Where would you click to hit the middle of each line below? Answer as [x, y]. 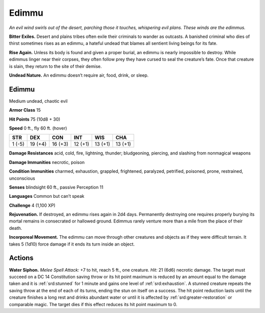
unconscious [22, 178]
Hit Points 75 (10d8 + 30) [35, 119]
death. [15, 228]
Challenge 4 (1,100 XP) [32, 205]
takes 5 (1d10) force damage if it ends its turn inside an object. [72, 244]
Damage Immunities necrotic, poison [47, 162]
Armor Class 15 [25, 110]
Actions [21, 258]
